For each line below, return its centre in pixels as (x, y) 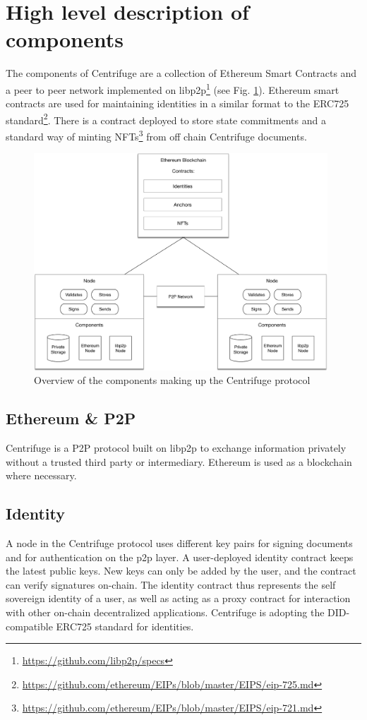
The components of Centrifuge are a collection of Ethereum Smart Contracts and (181, 73)
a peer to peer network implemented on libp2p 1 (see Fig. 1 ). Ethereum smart (173, 88)
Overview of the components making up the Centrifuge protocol (172, 380)
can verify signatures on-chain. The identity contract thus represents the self (171, 584)
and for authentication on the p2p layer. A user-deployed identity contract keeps (180, 557)
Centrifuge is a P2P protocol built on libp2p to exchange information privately (176, 447)
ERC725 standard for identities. (125, 626)
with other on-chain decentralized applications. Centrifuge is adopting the (165, 612)
